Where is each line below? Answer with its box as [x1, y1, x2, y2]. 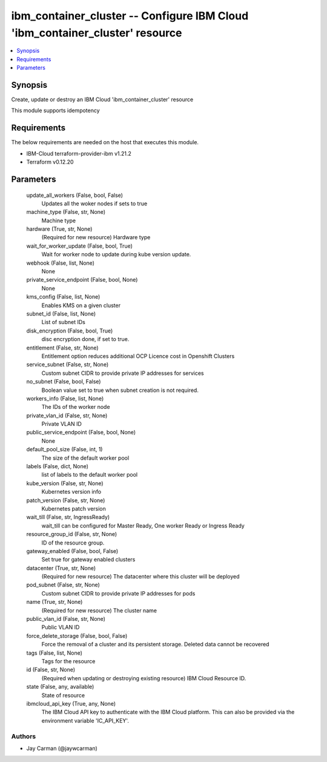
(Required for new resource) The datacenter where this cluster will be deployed [41, 573, 240, 580]
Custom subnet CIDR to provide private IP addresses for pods [41, 589, 196, 597]
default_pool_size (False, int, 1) [26, 446, 103, 453]
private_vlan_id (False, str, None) [26, 412, 108, 419]
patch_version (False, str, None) [26, 497, 105, 504]
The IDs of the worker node [41, 403, 110, 411]
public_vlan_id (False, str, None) [26, 615, 106, 623]
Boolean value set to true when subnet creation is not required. [41, 386, 199, 394]
